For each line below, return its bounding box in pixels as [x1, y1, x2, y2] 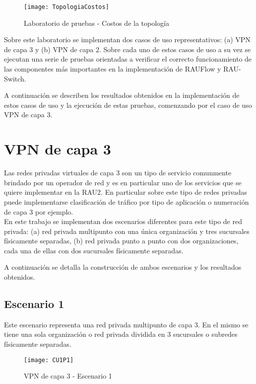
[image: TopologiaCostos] [24, 3, 109, 10]
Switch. [4, 73, 26, 83]
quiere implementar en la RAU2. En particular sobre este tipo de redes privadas [4, 187, 247, 197]
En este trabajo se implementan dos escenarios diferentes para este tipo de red [4, 216, 242, 227]
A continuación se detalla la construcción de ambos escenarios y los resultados [4, 262, 242, 272]
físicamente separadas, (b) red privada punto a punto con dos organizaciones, [4, 235, 239, 246]
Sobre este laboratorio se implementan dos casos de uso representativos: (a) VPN [4, 34, 251, 45]
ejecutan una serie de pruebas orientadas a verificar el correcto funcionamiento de [4, 54, 252, 64]
